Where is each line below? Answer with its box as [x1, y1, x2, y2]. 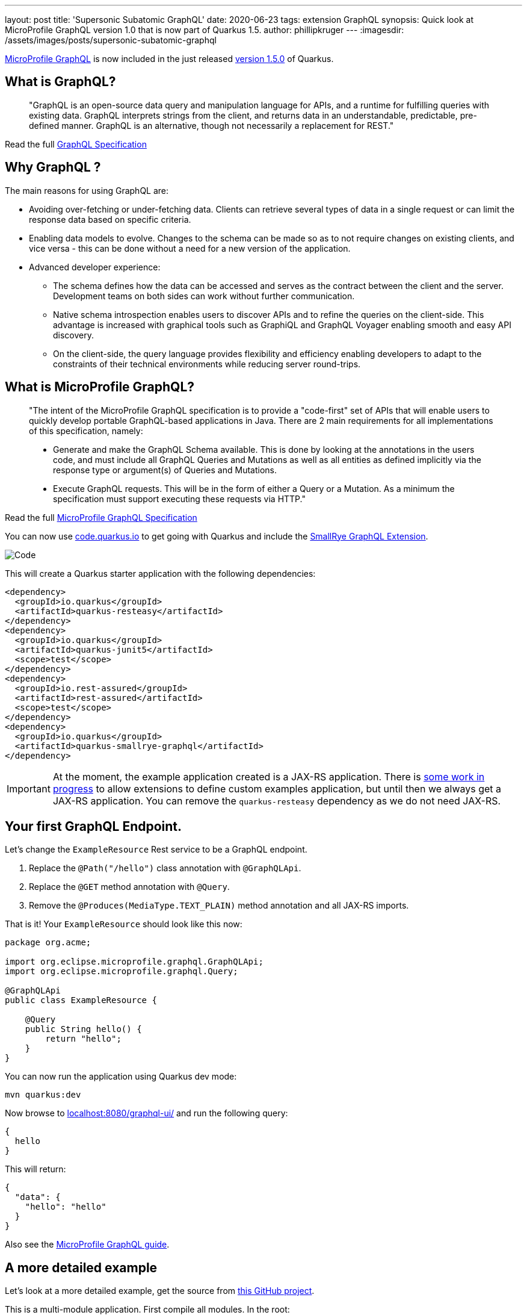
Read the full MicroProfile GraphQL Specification [5, 512, 197, 523]
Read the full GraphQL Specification [5, 138, 147, 149]
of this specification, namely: [29, 425, 143, 436]
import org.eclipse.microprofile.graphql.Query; [5, 966, 238, 977]
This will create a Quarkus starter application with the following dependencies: [5, 568, 316, 579]
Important [7, 782, 51, 795]
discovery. [53, 329, 94, 340]
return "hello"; [45, 1034, 122, 1044]
